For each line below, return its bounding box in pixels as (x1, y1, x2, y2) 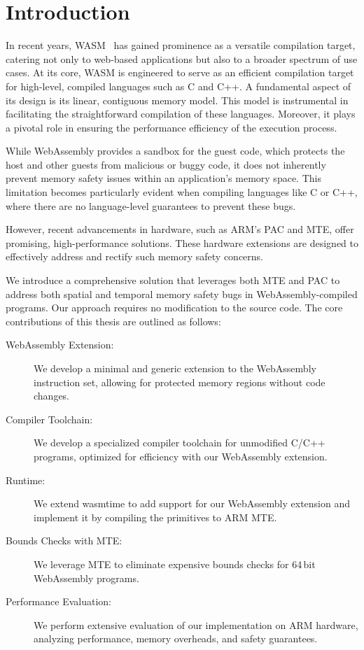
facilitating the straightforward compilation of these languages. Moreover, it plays (6, 106, 356, 121)
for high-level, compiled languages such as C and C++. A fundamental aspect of (6, 78, 351, 93)
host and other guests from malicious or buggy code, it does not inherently (6, 157, 326, 171)
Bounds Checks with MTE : (6, 533, 122, 548)
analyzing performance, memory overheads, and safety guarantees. (34, 631, 318, 646)
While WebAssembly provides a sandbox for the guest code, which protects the (6, 143, 345, 158)
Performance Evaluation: (6, 594, 111, 609)
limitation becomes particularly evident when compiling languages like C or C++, (6, 185, 358, 199)
